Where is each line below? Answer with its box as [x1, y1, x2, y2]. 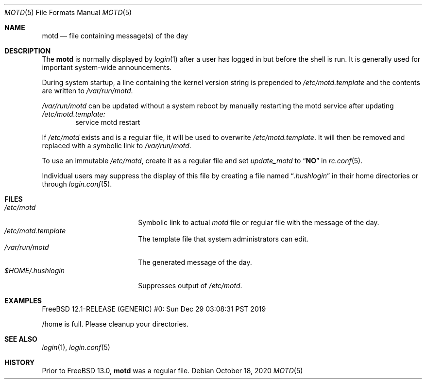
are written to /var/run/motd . [42, 87, 133, 95]
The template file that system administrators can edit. [138, 235, 308, 243]
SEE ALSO [4, 335, 37, 343]
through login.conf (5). [42, 180, 112, 188]
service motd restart [75, 118, 140, 126]
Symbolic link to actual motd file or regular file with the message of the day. [138, 218, 379, 226]
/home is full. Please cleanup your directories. [42, 320, 188, 328]
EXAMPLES [4, 296, 42, 305]
